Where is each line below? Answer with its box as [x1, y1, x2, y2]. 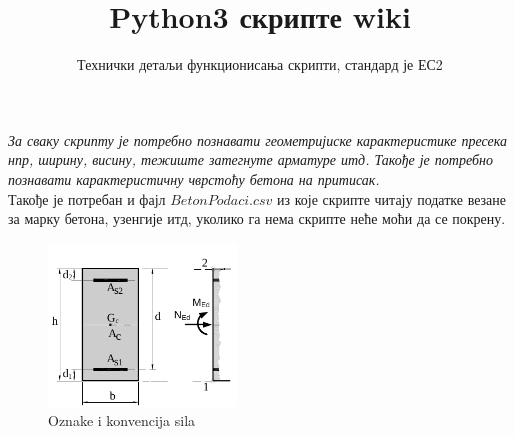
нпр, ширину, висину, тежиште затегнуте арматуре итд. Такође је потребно [8, 149, 493, 170]
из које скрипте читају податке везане [277, 188, 507, 209]
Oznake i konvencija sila [48, 410, 196, 431]
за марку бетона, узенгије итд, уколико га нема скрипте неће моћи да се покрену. [8, 208, 506, 229]
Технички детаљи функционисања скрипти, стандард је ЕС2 [77, 54, 443, 75]
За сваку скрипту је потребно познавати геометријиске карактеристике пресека [8, 129, 507, 150]
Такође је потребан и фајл [8, 188, 166, 209]
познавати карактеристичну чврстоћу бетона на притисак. [8, 168, 380, 189]
